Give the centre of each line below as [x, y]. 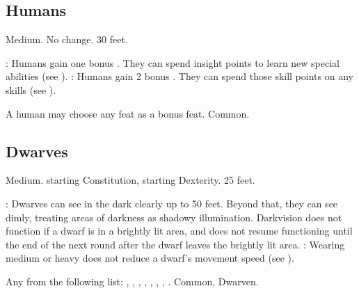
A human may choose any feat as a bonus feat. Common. [128, 113]
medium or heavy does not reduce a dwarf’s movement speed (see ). [150, 258]
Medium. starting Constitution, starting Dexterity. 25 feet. [130, 180]
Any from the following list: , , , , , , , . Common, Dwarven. [132, 281]
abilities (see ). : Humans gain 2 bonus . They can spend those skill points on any [179, 76]
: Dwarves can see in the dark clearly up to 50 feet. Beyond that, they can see [172, 203]
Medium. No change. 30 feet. [67, 39]
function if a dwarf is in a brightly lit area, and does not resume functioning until [179, 231]
